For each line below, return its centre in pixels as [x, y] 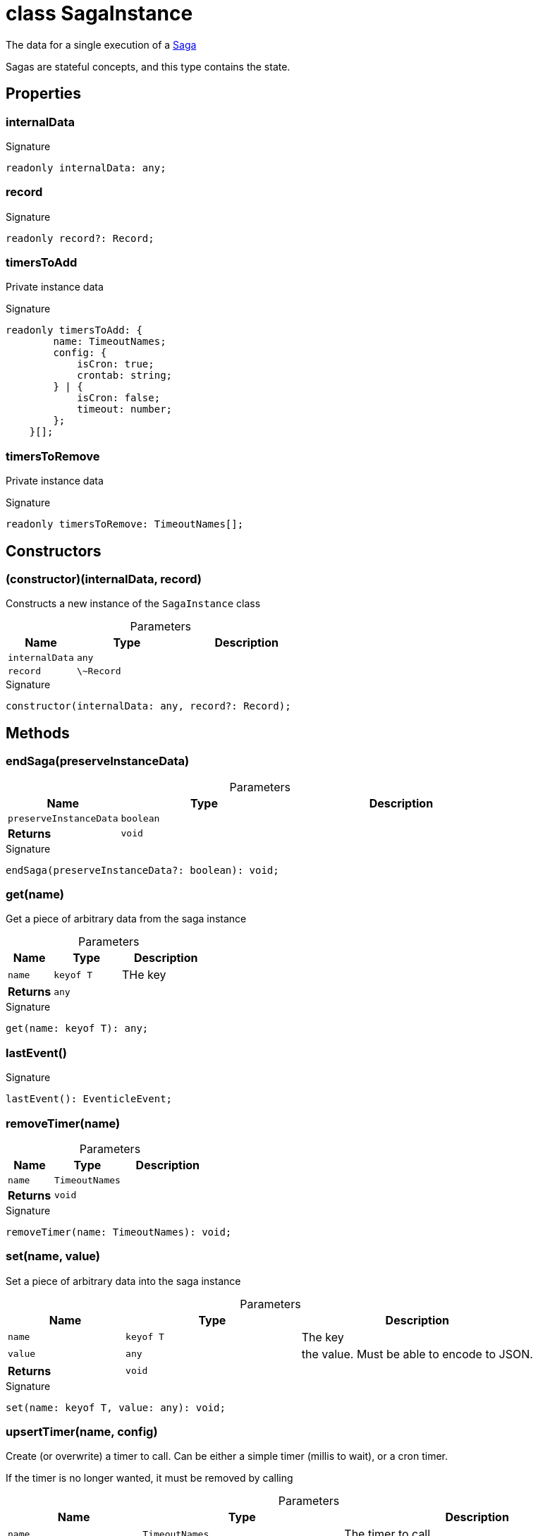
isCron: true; [116, 364]
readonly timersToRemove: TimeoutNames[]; [125, 524]
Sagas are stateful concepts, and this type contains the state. [148, 66]
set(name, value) [53, 1256]
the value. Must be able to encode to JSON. [417, 1354]
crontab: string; [125, 376]
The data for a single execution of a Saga [101, 44]
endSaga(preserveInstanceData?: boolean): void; [142, 870]
